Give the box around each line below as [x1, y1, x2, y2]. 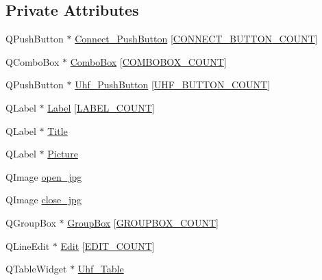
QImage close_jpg [5, 192, 82, 207]
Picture [47, 147, 78, 161]
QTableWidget [5, 262, 67, 276]
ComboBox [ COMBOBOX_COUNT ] [70, 54, 227, 68]
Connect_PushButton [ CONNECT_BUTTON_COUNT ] [75, 31, 318, 46]
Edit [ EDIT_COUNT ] [60, 238, 155, 253]
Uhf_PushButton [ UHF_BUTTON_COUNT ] [75, 77, 271, 92]
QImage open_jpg [5, 169, 82, 183]
